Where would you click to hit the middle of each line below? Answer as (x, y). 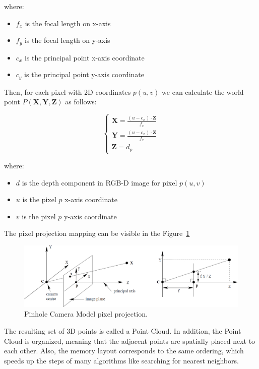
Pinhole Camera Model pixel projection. (86, 314)
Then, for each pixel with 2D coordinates (68, 91)
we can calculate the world (203, 91)
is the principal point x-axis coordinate (84, 57)
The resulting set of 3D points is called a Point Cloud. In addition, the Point (123, 330)
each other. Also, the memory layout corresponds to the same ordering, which (124, 351)
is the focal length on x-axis (68, 23)
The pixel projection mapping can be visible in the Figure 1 (97, 233)
